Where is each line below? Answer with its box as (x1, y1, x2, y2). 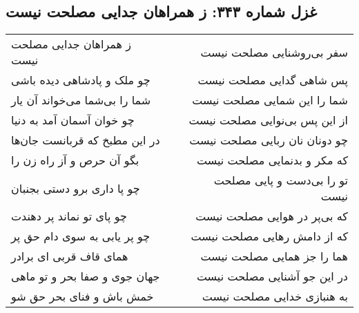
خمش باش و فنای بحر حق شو (11, 288, 154, 305)
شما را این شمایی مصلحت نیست (192, 92, 348, 108)
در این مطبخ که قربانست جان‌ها (11, 132, 160, 149)
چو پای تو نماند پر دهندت (11, 208, 127, 225)
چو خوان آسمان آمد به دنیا (11, 112, 135, 129)
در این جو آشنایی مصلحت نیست (196, 268, 348, 285)
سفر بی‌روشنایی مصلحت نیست (200, 44, 348, 60)
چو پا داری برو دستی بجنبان (11, 180, 140, 196)
